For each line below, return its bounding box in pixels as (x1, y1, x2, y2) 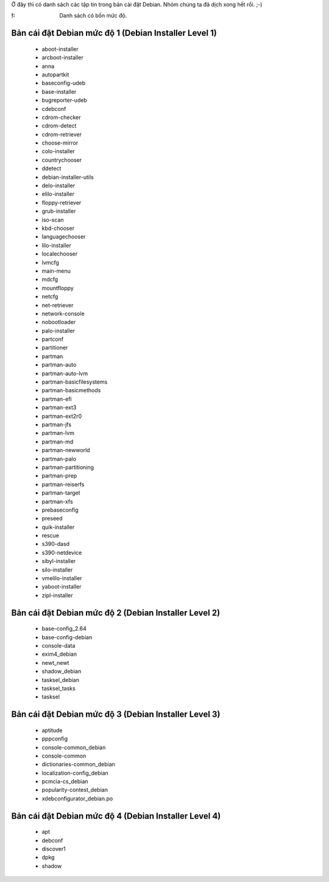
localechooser (41, 250, 78, 257)
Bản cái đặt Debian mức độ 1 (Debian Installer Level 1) (11, 28, 218, 38)
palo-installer (41, 327, 76, 334)
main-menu (41, 267, 71, 274)
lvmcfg (41, 259, 59, 266)
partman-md (41, 438, 74, 445)
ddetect (41, 165, 62, 172)
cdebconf (41, 105, 66, 112)
